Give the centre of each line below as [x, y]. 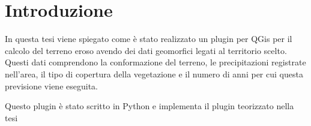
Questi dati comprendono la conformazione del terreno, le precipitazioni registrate [155, 62]
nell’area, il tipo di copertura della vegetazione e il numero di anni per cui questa [154, 73]
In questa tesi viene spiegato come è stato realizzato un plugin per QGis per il [149, 39]
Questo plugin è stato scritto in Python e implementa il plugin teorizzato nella [149, 106]
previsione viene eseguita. [51, 85]
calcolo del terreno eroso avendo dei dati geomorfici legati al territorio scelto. [146, 50]
